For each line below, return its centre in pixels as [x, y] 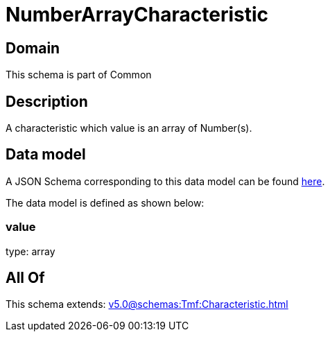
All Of [25, 278]
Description [47, 101]
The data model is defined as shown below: [105, 202]
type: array [31, 251]
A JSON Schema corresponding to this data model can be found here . [165, 181]
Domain [33, 48]
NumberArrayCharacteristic [137, 15]
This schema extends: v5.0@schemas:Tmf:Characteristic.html [147, 304]
